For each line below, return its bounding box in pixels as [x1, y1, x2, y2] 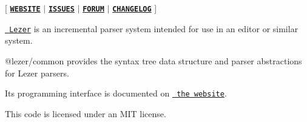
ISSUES [48, 5, 75, 13]
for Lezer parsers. [5, 66, 69, 79]
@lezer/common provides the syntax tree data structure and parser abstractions [5, 54, 302, 67]
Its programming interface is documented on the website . [5, 87, 227, 100]
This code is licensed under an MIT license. [5, 107, 166, 120]
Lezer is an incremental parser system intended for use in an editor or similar [9, 22, 299, 35]
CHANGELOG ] [112, 2, 157, 14]
